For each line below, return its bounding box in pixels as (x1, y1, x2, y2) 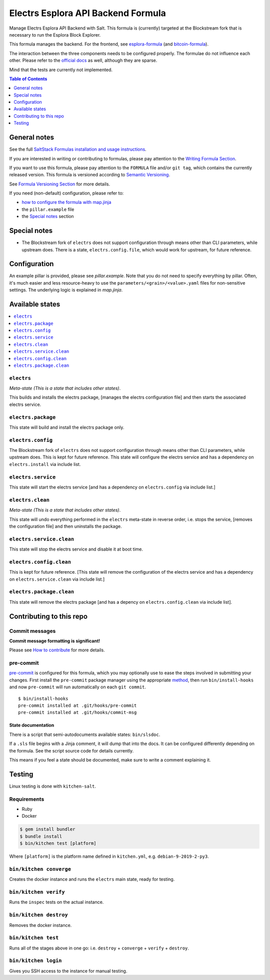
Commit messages (9, 627, 56, 634)
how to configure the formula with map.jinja (21, 199, 111, 205)
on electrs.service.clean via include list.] (9, 576, 105, 582)
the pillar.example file (21, 206, 74, 212)
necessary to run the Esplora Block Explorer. (9, 32, 101, 38)
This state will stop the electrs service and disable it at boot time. (9, 546, 143, 552)
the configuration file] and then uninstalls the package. (9, 523, 122, 529)
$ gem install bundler (19, 827, 75, 832)
